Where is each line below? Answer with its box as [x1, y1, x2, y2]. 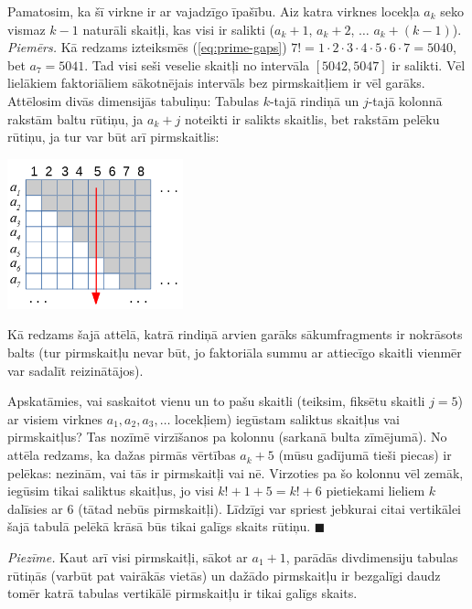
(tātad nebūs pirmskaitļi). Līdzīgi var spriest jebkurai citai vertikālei [78, 498, 461, 518]
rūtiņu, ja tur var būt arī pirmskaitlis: [7, 127, 220, 146]
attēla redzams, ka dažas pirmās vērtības [7, 445, 236, 465]
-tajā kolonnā [368, 91, 443, 110]
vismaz [7, 19, 46, 38]
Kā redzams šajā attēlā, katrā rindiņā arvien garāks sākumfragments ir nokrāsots [7, 325, 463, 344]
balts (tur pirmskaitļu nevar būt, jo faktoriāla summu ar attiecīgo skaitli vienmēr [7, 343, 462, 362]
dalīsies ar [7, 498, 63, 518]
